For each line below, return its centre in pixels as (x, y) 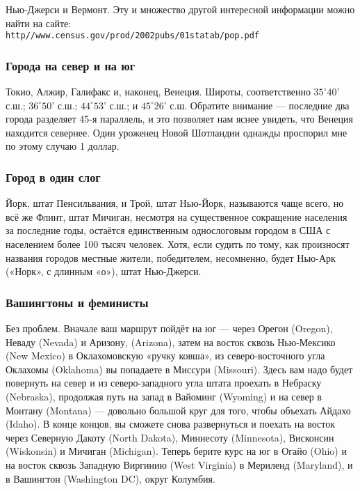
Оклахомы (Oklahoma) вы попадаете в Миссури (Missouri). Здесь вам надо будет (179, 369)
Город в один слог (53, 177)
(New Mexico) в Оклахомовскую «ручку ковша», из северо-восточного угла (165, 356)
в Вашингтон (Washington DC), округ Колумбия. (111, 478)
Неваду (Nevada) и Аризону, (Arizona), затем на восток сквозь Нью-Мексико (171, 342)
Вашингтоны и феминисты (77, 302)
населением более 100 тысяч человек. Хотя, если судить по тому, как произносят (178, 244)
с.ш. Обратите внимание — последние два (260, 105)
